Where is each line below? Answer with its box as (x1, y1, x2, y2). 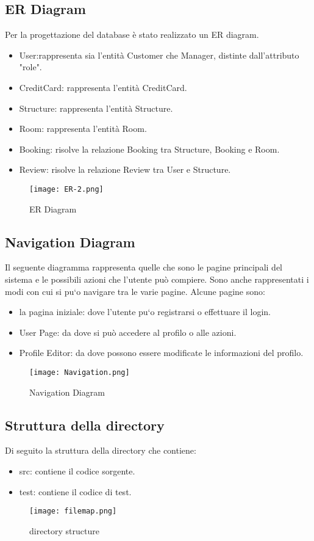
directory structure (29, 524, 99, 537)
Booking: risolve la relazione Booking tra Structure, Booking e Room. (19, 142, 280, 155)
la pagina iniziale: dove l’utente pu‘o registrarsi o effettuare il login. (19, 305, 271, 318)
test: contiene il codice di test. (19, 485, 132, 498)
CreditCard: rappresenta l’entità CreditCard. (19, 81, 187, 93)
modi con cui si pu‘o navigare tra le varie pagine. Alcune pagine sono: (5, 285, 265, 297)
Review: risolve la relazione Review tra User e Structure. (19, 163, 231, 176)
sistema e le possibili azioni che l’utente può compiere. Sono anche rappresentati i (5, 273, 309, 285)
